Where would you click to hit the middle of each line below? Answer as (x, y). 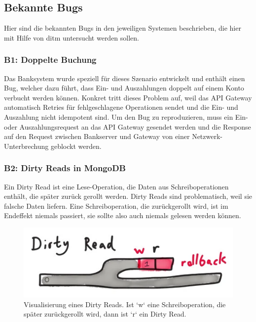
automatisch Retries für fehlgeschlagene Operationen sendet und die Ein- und (121, 107)
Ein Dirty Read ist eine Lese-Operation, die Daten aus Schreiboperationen (116, 186)
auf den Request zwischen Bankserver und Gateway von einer (97, 136)
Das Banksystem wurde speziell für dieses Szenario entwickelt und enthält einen (125, 78)
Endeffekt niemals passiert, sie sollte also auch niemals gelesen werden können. (123, 215)
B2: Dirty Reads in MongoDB (65, 168)
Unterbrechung (26, 146)
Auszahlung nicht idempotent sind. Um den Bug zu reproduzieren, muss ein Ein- (126, 116)
